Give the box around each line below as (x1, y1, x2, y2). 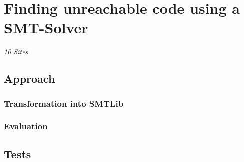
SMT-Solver (4, 17, 88, 38)
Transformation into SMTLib (4, 97, 124, 109)
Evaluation (4, 120, 48, 132)
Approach (4, 71, 55, 86)
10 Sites (4, 46, 28, 57)
